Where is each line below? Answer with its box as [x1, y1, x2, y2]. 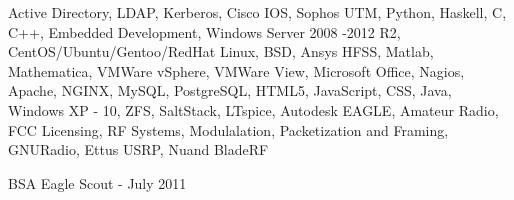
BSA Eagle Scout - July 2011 [8, 172, 187, 193]
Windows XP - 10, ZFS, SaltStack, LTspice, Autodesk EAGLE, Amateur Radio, [8, 99, 499, 120]
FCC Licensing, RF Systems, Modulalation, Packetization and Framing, [8, 119, 449, 140]
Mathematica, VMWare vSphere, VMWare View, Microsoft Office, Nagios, [8, 60, 465, 81]
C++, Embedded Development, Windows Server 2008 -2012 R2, [8, 21, 401, 42]
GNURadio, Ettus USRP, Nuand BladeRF [8, 139, 269, 160]
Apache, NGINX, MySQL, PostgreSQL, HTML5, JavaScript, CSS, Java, [8, 80, 452, 101]
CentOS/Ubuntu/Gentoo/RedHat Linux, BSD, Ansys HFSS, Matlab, [8, 41, 434, 62]
